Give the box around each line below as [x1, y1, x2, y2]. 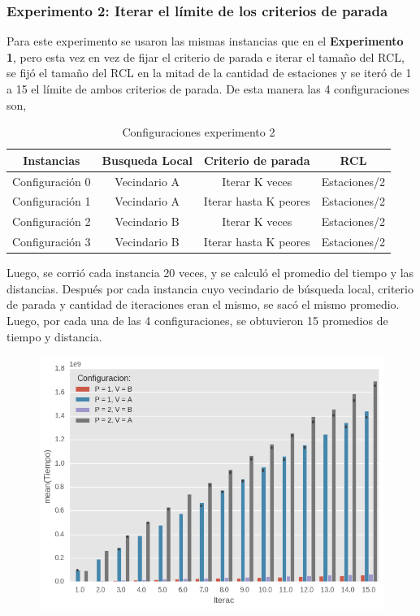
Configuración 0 [12, 172, 91, 189]
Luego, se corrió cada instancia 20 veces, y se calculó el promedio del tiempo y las [6, 264, 414, 281]
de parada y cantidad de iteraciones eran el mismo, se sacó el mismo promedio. [6, 296, 400, 313]
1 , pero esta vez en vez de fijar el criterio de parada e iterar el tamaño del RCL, [6, 48, 405, 65]
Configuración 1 [12, 193, 91, 210]
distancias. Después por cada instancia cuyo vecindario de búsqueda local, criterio [6, 280, 414, 297]
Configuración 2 [12, 213, 91, 230]
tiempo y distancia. [6, 328, 102, 345]
